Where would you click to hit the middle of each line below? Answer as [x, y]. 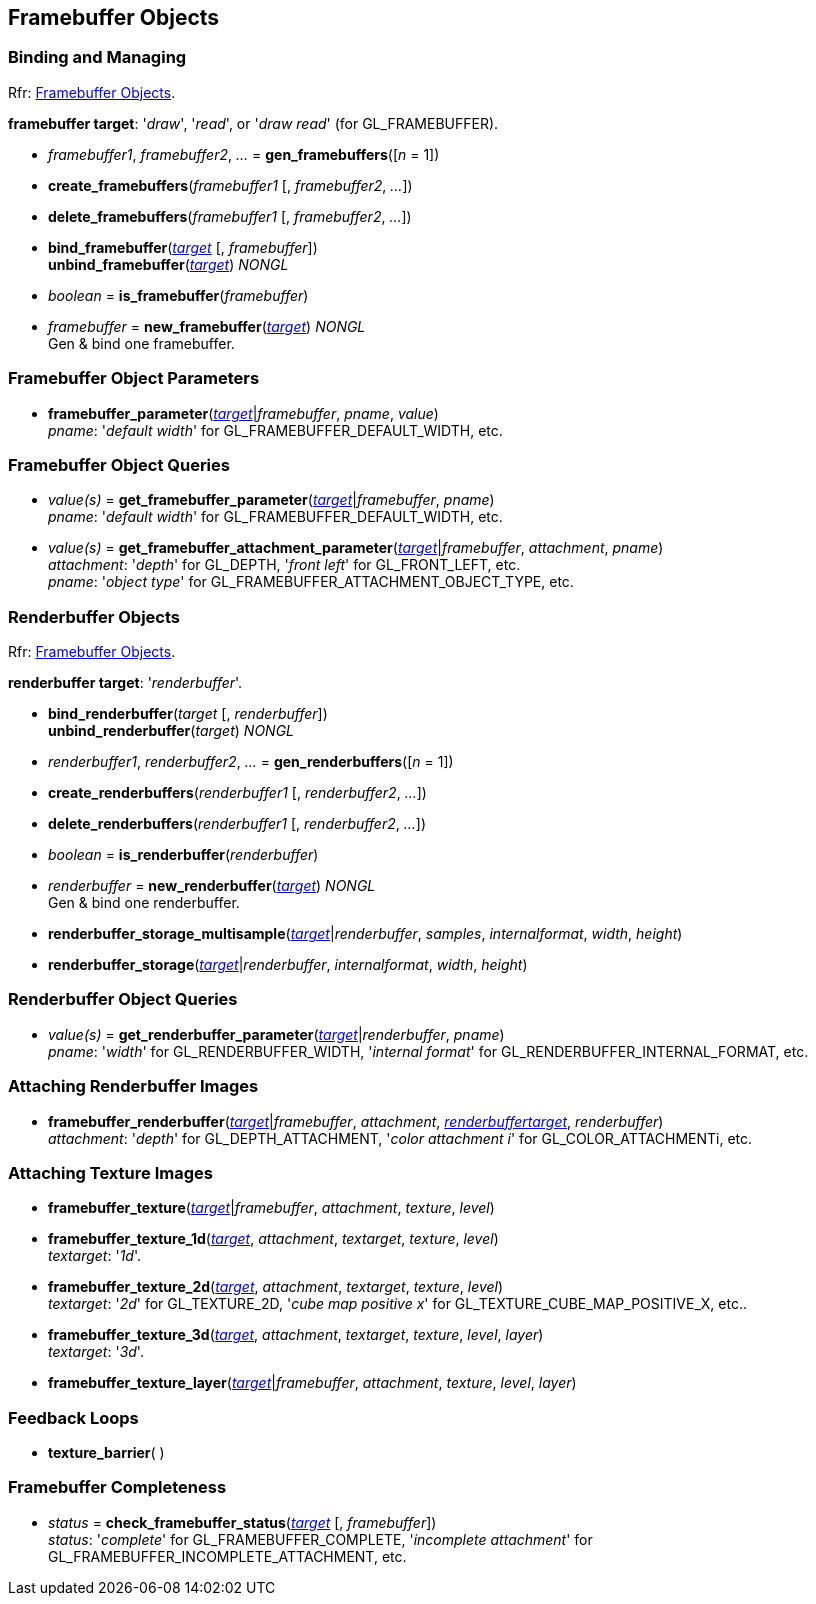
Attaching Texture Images [110, 1172]
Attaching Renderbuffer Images [133, 1086]
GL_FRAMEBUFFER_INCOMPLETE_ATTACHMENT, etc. [227, 1556]
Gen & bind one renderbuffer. [144, 903]
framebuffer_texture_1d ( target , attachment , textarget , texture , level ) [273, 1239]
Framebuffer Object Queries [119, 464]
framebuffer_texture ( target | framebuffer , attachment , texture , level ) [271, 1208]
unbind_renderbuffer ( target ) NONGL [171, 731]
